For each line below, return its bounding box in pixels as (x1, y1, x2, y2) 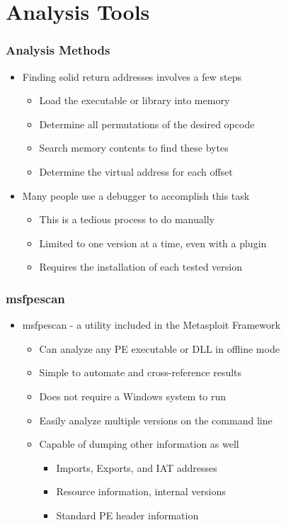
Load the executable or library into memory (39, 93, 230, 108)
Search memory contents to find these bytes (39, 140, 229, 155)
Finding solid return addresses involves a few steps (22, 69, 242, 84)
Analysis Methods (6, 41, 110, 59)
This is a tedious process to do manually (39, 212, 214, 227)
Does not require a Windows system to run (39, 388, 227, 403)
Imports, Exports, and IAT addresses (56, 460, 217, 475)
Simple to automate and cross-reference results (39, 365, 242, 380)
